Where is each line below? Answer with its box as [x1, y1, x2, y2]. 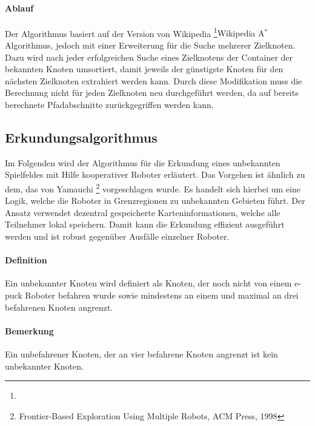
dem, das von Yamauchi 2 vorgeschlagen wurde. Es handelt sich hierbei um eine [5, 181, 300, 195]
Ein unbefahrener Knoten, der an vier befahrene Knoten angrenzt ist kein [5, 348, 278, 360]
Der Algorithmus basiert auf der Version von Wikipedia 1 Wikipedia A [5, 25, 265, 39]
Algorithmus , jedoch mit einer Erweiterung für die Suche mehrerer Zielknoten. [5, 39, 296, 52]
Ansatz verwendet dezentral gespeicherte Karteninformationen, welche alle [5, 206, 280, 218]
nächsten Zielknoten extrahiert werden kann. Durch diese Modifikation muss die [5, 74, 302, 87]
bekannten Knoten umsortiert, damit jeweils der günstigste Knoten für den [5, 63, 283, 75]
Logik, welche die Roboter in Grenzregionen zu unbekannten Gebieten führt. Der [5, 194, 305, 207]
